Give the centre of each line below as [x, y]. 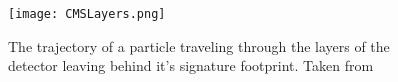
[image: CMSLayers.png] [87, 14]
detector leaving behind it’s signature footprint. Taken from [191, 65]
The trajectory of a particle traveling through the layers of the [199, 45]
